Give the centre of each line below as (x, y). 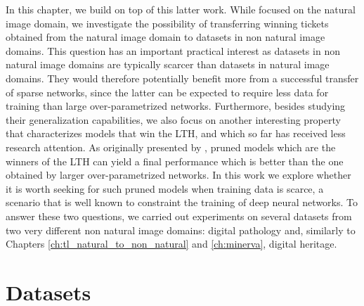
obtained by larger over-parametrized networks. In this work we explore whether (178, 175)
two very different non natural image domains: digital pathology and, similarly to (181, 230)
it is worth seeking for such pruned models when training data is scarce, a (165, 188)
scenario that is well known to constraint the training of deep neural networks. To (182, 202)
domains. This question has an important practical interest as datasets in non (173, 50)
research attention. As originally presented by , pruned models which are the (171, 147)
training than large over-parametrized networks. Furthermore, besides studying (176, 106)
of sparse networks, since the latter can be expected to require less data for (167, 92)
